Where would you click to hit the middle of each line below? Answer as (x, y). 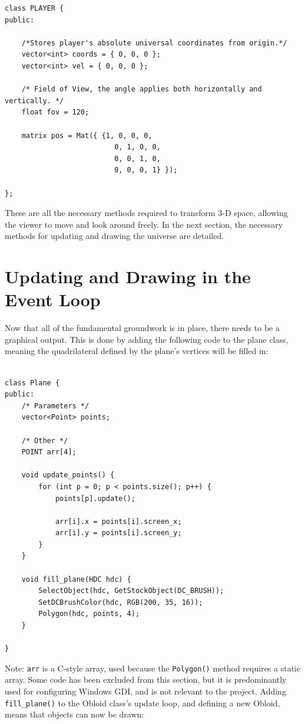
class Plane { (32, 383)
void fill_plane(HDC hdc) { (76, 579)
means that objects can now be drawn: (74, 714)
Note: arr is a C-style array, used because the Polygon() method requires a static (153, 668)
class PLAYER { (34, 8)
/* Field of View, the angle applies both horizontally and (142, 89)
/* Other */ (45, 440)
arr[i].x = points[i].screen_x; (118, 521)
